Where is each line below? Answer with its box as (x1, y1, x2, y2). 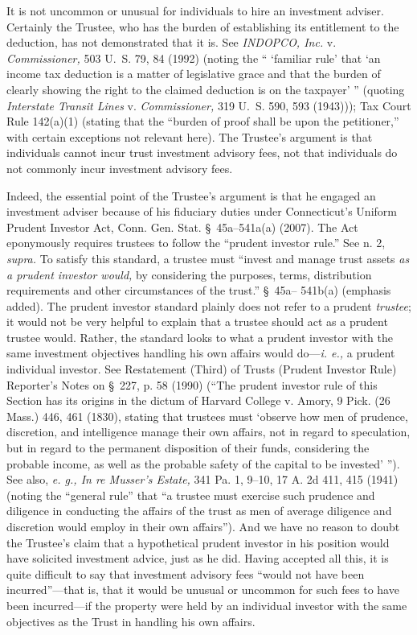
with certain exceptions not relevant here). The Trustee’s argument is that (6, 128, 373, 145)
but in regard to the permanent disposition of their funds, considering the (6, 439, 370, 456)
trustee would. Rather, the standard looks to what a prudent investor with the (6, 328, 393, 345)
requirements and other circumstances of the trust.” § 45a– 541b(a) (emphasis (6, 282, 391, 299)
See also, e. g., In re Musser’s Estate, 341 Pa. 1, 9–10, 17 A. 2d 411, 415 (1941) (6, 471, 399, 488)
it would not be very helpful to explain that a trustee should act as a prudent (6, 313, 388, 330)
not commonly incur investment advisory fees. (6, 159, 233, 176)
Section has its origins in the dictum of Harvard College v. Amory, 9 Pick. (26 (6, 392, 390, 409)
